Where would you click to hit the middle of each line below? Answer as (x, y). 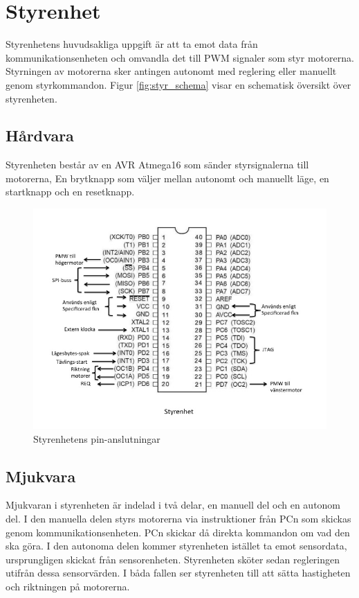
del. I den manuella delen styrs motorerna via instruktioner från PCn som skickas (178, 519)
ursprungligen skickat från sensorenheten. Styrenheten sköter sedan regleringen (173, 559)
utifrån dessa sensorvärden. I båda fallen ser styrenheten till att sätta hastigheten (178, 573)
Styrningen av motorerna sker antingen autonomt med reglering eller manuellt (171, 71)
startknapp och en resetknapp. (70, 192)
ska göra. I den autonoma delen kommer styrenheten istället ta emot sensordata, (176, 546)
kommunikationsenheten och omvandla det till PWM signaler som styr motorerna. (180, 57)
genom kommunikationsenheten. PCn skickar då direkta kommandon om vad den (178, 532)
